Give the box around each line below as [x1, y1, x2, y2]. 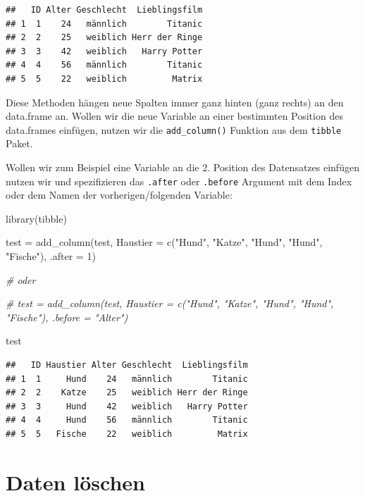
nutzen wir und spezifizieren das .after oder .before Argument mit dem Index [6, 173, 352, 188]
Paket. [6, 136, 33, 151]
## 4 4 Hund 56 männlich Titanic [6, 415, 248, 426]
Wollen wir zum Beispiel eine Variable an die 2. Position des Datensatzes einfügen [6, 160, 359, 174]
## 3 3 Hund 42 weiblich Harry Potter [6, 401, 248, 411]
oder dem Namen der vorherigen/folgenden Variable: [6, 187, 233, 202]
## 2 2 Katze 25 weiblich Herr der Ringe [6, 387, 248, 398]
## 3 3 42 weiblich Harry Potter [6, 46, 203, 56]
